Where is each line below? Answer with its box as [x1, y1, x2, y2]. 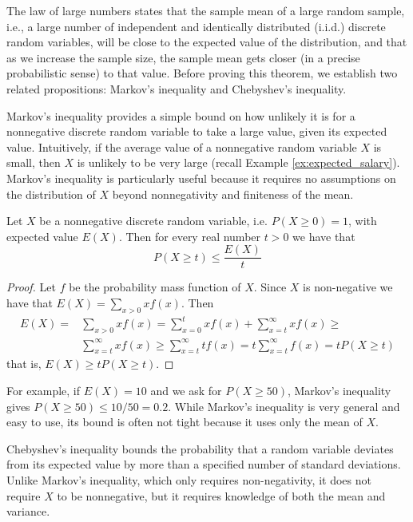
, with [348, 212, 377, 229]
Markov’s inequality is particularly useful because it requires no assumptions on [6, 169, 396, 186]
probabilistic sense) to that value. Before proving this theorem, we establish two [6, 65, 398, 81]
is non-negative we [303, 279, 393, 295]
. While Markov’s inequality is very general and [168, 397, 400, 414]
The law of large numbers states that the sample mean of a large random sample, [6, 2, 405, 18]
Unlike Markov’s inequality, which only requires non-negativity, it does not [6, 471, 371, 488]
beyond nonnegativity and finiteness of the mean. [112, 185, 354, 202]
